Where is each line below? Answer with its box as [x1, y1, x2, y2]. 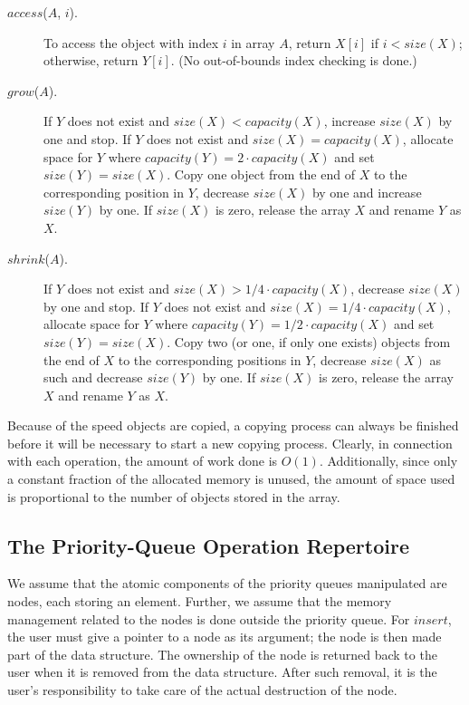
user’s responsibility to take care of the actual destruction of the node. [7, 681, 397, 700]
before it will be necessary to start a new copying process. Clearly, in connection [7, 433, 453, 452]
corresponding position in [43, 182, 185, 201]
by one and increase [311, 182, 422, 201]
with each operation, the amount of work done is [7, 451, 278, 470]
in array [231, 33, 275, 52]
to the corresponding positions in [118, 350, 301, 369]
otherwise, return [43, 51, 139, 70]
